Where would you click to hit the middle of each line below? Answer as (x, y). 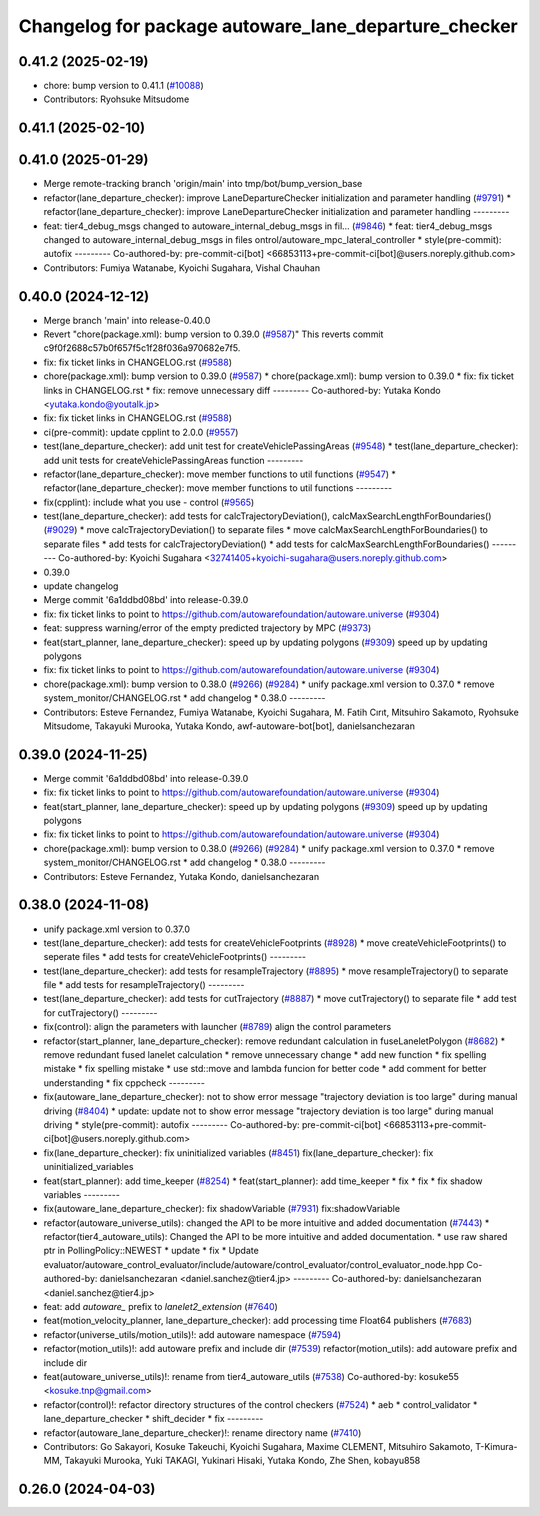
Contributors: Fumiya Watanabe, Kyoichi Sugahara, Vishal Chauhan (181, 267)
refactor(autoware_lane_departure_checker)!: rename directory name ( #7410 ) (202, 1432)
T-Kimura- (497, 1446)
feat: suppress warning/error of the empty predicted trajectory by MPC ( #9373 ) (207, 628)
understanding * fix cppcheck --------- (124, 1082)
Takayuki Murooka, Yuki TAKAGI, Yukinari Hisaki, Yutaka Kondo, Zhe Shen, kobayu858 (242, 1461)
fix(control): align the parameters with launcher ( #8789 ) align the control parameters (217, 1027)
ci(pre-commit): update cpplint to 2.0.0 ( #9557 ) (141, 432)
